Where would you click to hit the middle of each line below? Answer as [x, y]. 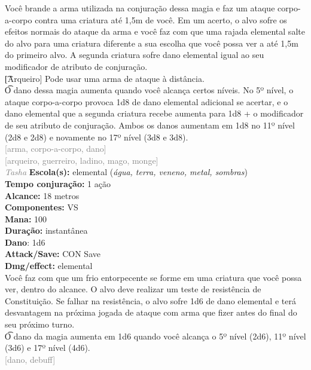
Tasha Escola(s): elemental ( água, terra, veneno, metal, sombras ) [126, 172]
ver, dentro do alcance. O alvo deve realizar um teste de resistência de [133, 289]
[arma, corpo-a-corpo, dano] [56, 149]
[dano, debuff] [30, 359]
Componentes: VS [42, 207]
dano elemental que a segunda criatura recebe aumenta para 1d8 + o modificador [154, 113]
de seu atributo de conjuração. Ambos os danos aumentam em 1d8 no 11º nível [150, 125]
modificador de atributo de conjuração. [76, 66]
